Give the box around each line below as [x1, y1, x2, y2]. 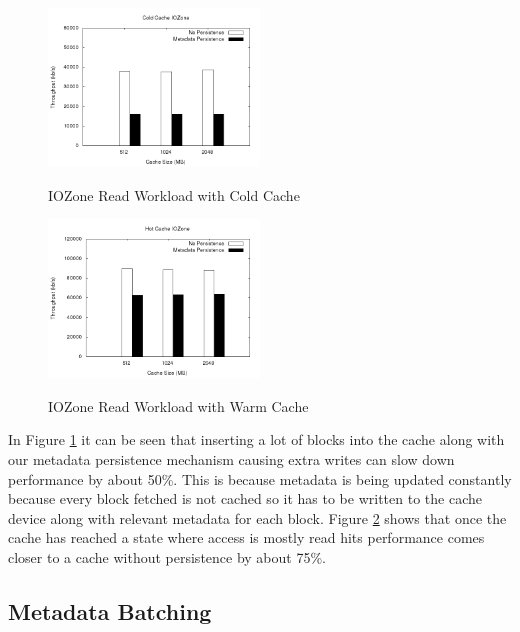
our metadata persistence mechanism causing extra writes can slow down [8, 448, 455, 469]
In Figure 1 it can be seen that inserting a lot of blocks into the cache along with [8, 429, 505, 450]
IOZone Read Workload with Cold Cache [48, 184, 300, 205]
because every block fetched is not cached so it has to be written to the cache [8, 488, 482, 509]
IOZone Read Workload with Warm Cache [48, 395, 309, 416]
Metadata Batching [8, 595, 212, 626]
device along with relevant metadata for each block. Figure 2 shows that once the [8, 507, 507, 528]
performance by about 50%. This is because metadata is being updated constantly [8, 468, 512, 489]
